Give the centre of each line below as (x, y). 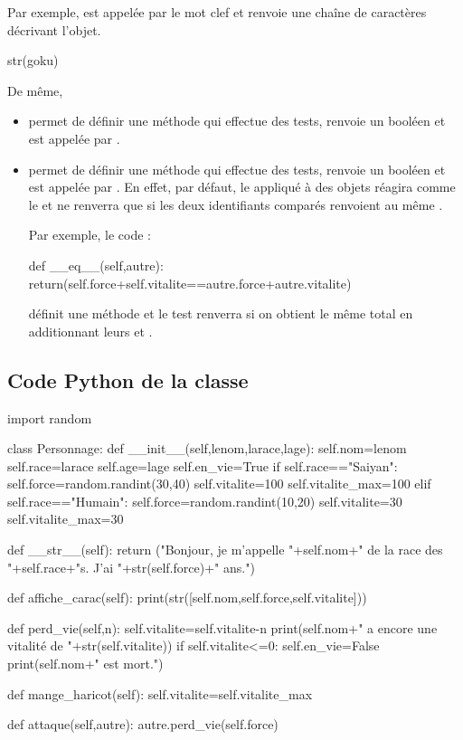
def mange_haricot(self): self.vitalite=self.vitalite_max (160, 693)
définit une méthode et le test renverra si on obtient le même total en (221, 313)
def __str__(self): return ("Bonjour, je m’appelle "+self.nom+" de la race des (225, 550)
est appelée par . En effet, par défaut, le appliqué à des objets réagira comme (242, 187)
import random (50, 417)
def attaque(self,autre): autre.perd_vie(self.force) (143, 724)
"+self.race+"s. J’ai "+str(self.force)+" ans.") (131, 567)
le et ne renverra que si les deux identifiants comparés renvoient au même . (236, 204)
